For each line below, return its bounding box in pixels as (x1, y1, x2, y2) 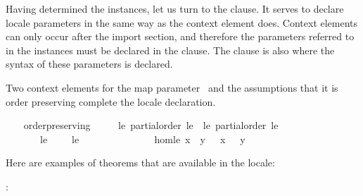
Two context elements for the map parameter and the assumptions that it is (6, 80, 338, 94)
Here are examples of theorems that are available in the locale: (6, 155, 275, 170)
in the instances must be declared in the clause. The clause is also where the (6, 42, 335, 57)
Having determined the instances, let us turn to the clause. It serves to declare (6, 1, 344, 16)
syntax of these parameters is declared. (6, 56, 173, 71)
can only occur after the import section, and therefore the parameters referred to (6, 29, 355, 44)
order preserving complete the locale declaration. (6, 94, 216, 109)
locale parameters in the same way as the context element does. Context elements (6, 15, 358, 30)
